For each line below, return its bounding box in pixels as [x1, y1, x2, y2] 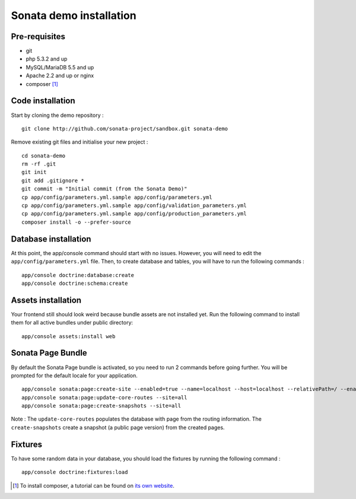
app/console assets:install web [21, 333, 116, 339]
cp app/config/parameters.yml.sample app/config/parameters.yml [21, 193, 213, 201]
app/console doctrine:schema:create [21, 279, 128, 287]
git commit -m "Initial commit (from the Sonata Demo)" [21, 186, 187, 192]
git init [21, 169, 47, 176]
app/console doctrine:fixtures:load [21, 469, 128, 476]
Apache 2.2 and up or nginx [26, 72, 94, 80]
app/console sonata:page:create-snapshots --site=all [21, 402, 181, 409]
